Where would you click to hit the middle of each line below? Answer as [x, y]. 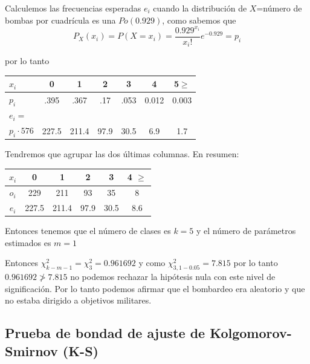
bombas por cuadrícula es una [60, 20]
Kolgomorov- [251, 333]
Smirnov [31, 350]
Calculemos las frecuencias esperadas [73, 8]
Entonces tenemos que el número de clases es [88, 231]
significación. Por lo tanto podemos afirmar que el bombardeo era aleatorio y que [155, 288]
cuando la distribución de [200, 8]
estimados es [28, 242]
